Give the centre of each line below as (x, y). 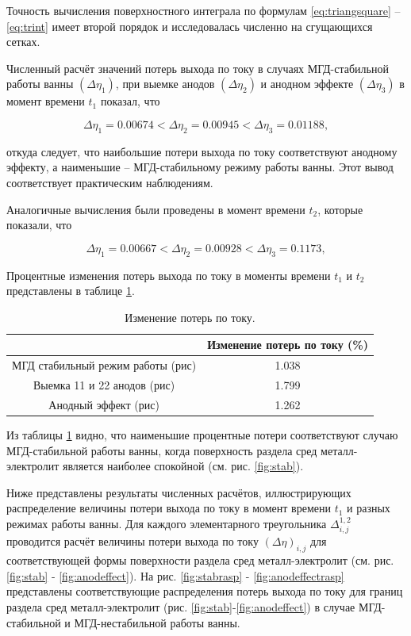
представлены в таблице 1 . (71, 291)
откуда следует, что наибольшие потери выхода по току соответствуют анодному (202, 151)
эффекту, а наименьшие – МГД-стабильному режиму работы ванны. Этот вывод (200, 167)
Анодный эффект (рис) (104, 404)
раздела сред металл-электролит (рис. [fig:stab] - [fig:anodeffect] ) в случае (181, 606)
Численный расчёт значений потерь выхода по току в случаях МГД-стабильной (198, 68)
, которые (340, 209)
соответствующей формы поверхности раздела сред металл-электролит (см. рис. (200, 560)
